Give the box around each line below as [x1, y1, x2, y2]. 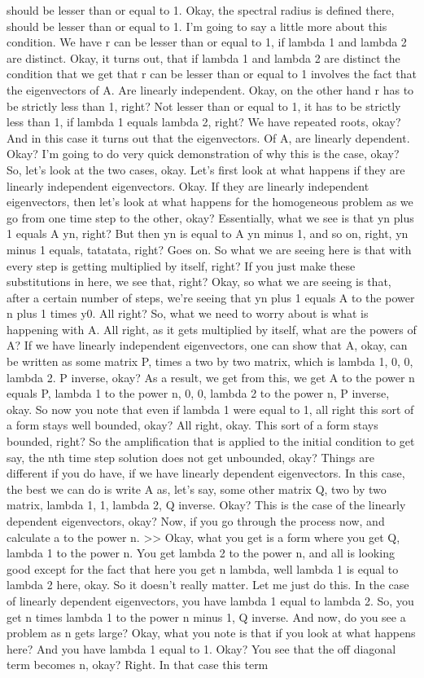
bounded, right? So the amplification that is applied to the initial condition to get [7, 433, 415, 450]
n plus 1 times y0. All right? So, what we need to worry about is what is [7, 305, 369, 322]
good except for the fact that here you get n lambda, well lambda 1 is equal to [7, 560, 399, 577]
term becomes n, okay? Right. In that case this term [7, 656, 269, 673]
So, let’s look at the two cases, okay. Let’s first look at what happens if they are [7, 161, 405, 178]
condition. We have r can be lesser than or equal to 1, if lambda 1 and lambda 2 [7, 33, 407, 51]
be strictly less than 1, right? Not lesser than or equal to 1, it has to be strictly [7, 97, 401, 114]
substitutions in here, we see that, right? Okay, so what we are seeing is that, [7, 273, 391, 290]
